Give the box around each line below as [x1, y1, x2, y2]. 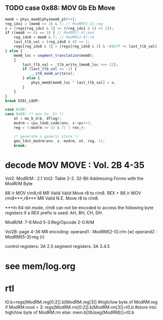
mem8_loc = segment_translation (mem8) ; [14, 53, 95, 58]
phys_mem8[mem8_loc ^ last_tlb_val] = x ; [31, 80, 116, 85]
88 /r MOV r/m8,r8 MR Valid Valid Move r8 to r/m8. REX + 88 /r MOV [5, 190, 141, 196]
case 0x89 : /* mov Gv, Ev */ [5, 112, 64, 116]
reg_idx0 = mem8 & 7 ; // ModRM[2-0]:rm [14, 35, 95, 40]
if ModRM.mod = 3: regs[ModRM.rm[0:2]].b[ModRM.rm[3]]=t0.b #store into [5, 304, 157, 310]
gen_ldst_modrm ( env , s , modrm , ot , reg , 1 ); [14, 138, 105, 143]
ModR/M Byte [5, 181, 33, 187]
